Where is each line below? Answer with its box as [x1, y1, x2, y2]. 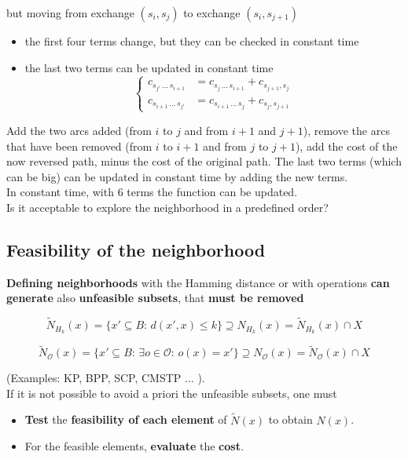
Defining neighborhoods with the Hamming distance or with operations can [6, 274, 390, 290]
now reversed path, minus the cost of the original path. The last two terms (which [6, 153, 402, 169]
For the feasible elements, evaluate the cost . [24, 438, 244, 454]
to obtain [268, 411, 313, 428]
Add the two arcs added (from [6, 122, 152, 138]
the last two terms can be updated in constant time [24, 59, 274, 75]
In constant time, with [6, 184, 114, 200]
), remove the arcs [303, 122, 390, 138]
